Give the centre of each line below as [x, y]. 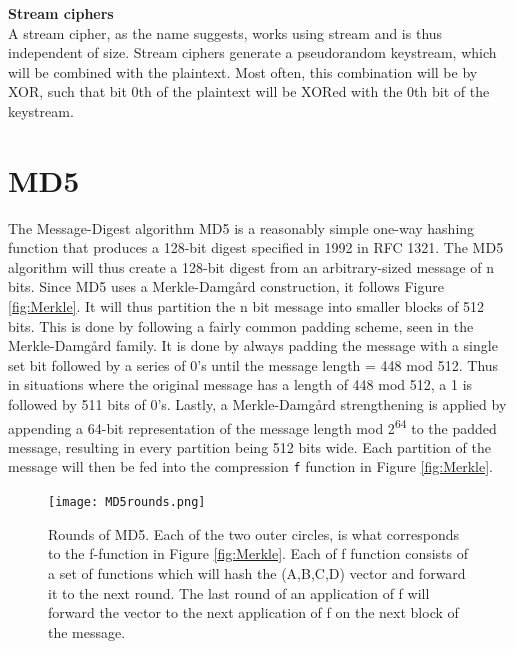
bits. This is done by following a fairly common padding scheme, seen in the [241, 325]
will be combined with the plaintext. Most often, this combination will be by [243, 71]
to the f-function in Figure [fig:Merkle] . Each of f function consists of [258, 553]
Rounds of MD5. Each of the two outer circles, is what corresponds [253, 533]
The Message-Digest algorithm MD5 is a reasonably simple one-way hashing [241, 227]
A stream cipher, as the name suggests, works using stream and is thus [225, 32]
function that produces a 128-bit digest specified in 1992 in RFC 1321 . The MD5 [256, 247]
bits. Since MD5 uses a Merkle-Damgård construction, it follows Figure [226, 286]
